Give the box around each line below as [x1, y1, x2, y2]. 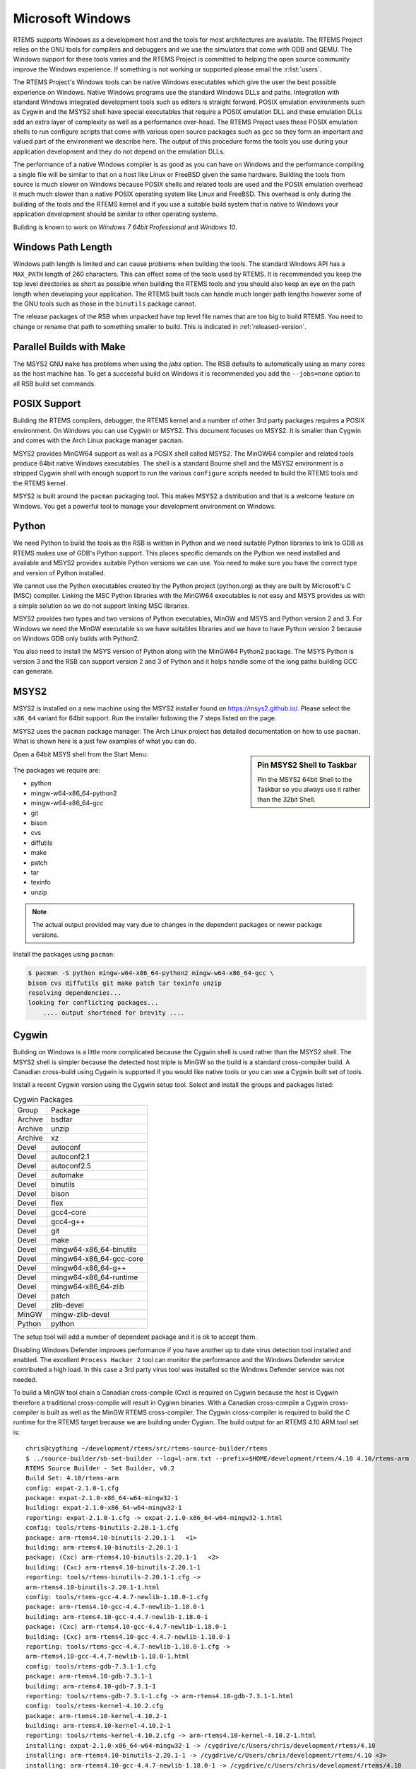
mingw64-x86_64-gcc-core [50, 1254, 144, 1264]
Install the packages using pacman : [13, 950, 116, 959]
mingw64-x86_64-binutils [50, 1245, 137, 1255]
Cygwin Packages [13, 1095, 73, 1105]
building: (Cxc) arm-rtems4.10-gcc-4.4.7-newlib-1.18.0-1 [25, 1632, 231, 1641]
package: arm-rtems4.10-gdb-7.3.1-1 [25, 1672, 153, 1681]
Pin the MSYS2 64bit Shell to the [257, 775, 352, 783]
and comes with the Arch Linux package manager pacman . [13, 436, 184, 445]
